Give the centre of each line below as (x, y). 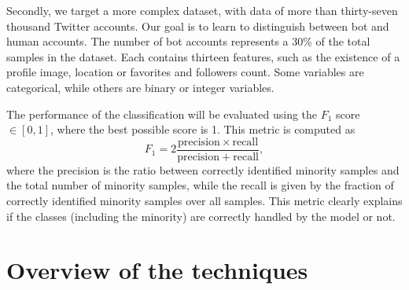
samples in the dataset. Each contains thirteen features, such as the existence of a (203, 56)
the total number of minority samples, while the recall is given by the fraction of (200, 185)
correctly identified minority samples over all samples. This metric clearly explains (204, 200)
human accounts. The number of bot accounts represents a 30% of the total (188, 41)
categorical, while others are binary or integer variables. (140, 87)
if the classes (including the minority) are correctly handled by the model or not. (201, 216)
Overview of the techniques (157, 270)
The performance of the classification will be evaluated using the (162, 114)
